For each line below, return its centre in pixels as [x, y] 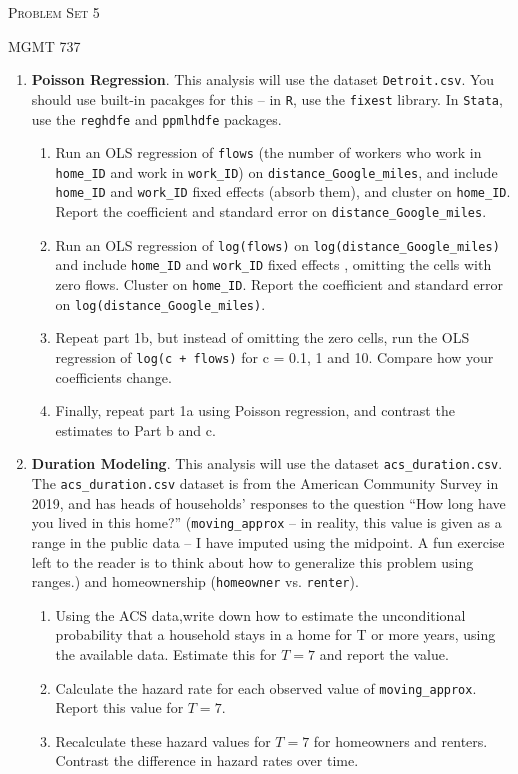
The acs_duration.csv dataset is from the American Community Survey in [265, 483]
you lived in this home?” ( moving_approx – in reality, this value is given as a [266, 522]
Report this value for [119, 707]
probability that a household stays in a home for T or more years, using [275, 634]
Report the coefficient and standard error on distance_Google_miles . [271, 211]
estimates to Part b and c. [135, 429]
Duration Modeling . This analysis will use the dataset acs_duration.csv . [267, 463]
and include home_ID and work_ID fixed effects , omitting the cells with [273, 264]
